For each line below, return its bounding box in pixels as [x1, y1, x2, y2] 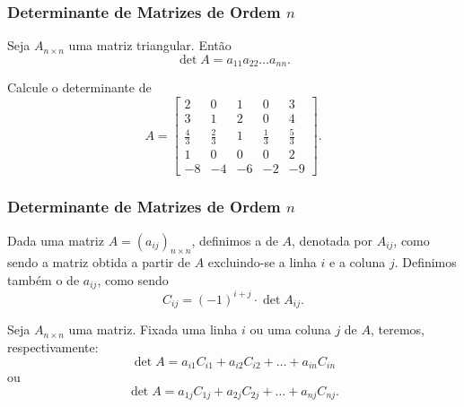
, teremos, [371, 320, 425, 339]
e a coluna [329, 253, 386, 272]
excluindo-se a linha [207, 253, 317, 272]
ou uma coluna [250, 320, 331, 339]
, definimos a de [191, 230, 278, 249]
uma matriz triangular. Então [68, 36, 232, 55]
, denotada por [292, 230, 372, 249]
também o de [7, 270, 80, 289]
